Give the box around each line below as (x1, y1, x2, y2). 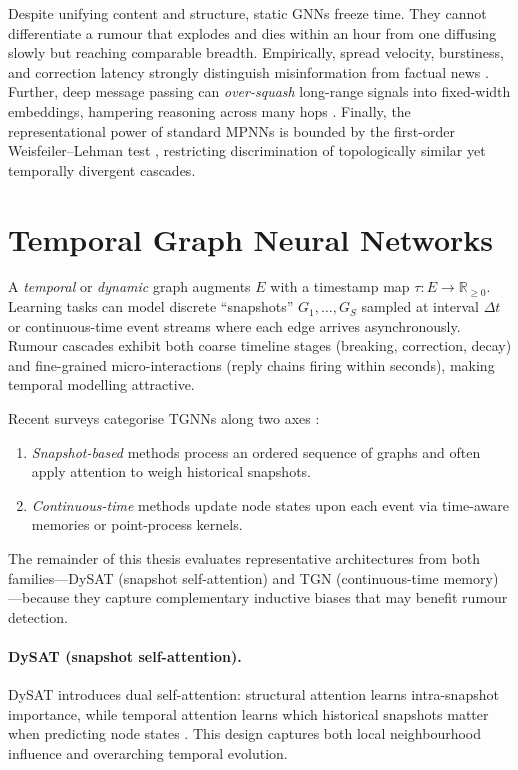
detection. (8, 606, 68, 627)
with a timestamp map (270, 276, 410, 297)
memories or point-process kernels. (31, 514, 243, 535)
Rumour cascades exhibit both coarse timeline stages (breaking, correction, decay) (8, 335, 512, 356)
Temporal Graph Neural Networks (8, 218, 493, 259)
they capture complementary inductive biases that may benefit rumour (73, 587, 508, 608)
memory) (443, 567, 499, 588)
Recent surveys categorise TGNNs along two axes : (8, 408, 320, 429)
